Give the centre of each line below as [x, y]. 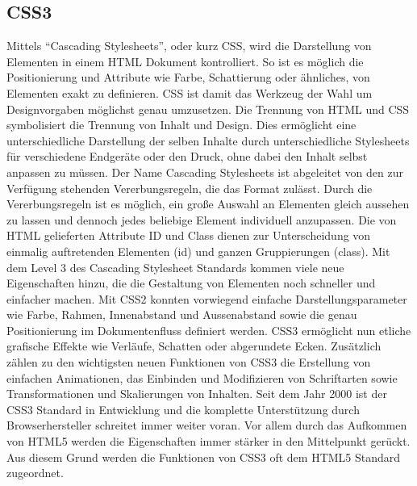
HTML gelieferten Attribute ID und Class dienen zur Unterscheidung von [189, 235]
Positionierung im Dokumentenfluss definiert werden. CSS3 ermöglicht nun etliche [209, 330]
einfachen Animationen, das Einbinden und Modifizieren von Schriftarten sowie [202, 377]
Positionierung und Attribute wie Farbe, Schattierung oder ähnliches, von [188, 77]
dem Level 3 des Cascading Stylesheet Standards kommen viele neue [175, 267]
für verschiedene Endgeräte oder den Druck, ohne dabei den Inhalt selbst [187, 156]
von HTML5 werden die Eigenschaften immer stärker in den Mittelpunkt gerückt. [208, 441]
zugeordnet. [35, 473]
